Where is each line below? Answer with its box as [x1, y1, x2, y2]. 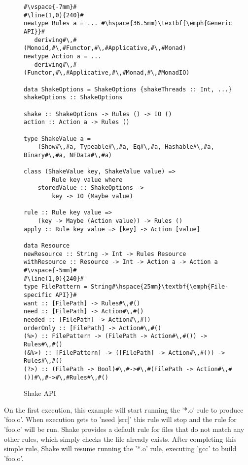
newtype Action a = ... [24, 52, 102, 60]
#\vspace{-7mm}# [24, 3, 77, 10]
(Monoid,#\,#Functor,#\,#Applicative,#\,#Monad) [24, 44, 186, 52]
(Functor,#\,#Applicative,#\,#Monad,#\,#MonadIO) [24, 69, 190, 77]
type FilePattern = [24, 283, 87, 291]
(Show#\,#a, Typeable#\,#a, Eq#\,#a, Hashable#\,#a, [37, 143, 214, 151]
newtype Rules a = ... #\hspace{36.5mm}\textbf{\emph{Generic [24, 20, 232, 27]
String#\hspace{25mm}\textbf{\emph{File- [91, 283, 229, 291]
